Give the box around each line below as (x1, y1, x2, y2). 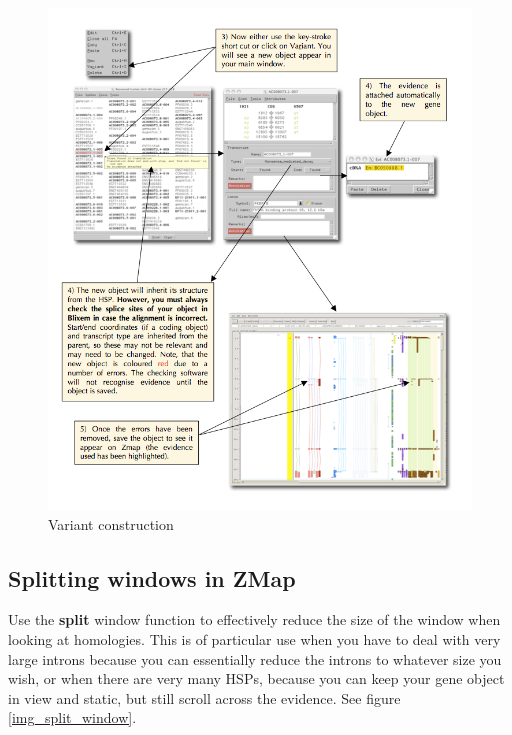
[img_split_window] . (8, 707, 137, 728)
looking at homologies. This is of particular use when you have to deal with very (8, 628, 501, 649)
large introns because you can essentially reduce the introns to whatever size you (8, 648, 502, 669)
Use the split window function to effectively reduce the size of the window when (8, 609, 501, 630)
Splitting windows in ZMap (8, 562, 296, 593)
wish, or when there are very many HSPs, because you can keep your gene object (8, 668, 505, 689)
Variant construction (48, 513, 174, 534)
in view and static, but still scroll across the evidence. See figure (8, 687, 401, 708)
